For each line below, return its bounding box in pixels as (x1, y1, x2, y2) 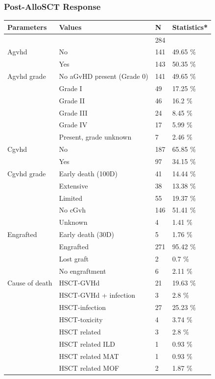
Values (59, 22, 82, 32)
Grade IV (59, 119, 88, 130)
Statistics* (172, 22, 208, 32)
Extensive (59, 180, 88, 190)
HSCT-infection (59, 302, 106, 312)
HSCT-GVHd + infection (59, 290, 136, 300)
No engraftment (59, 265, 106, 276)
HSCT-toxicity (59, 314, 103, 324)
